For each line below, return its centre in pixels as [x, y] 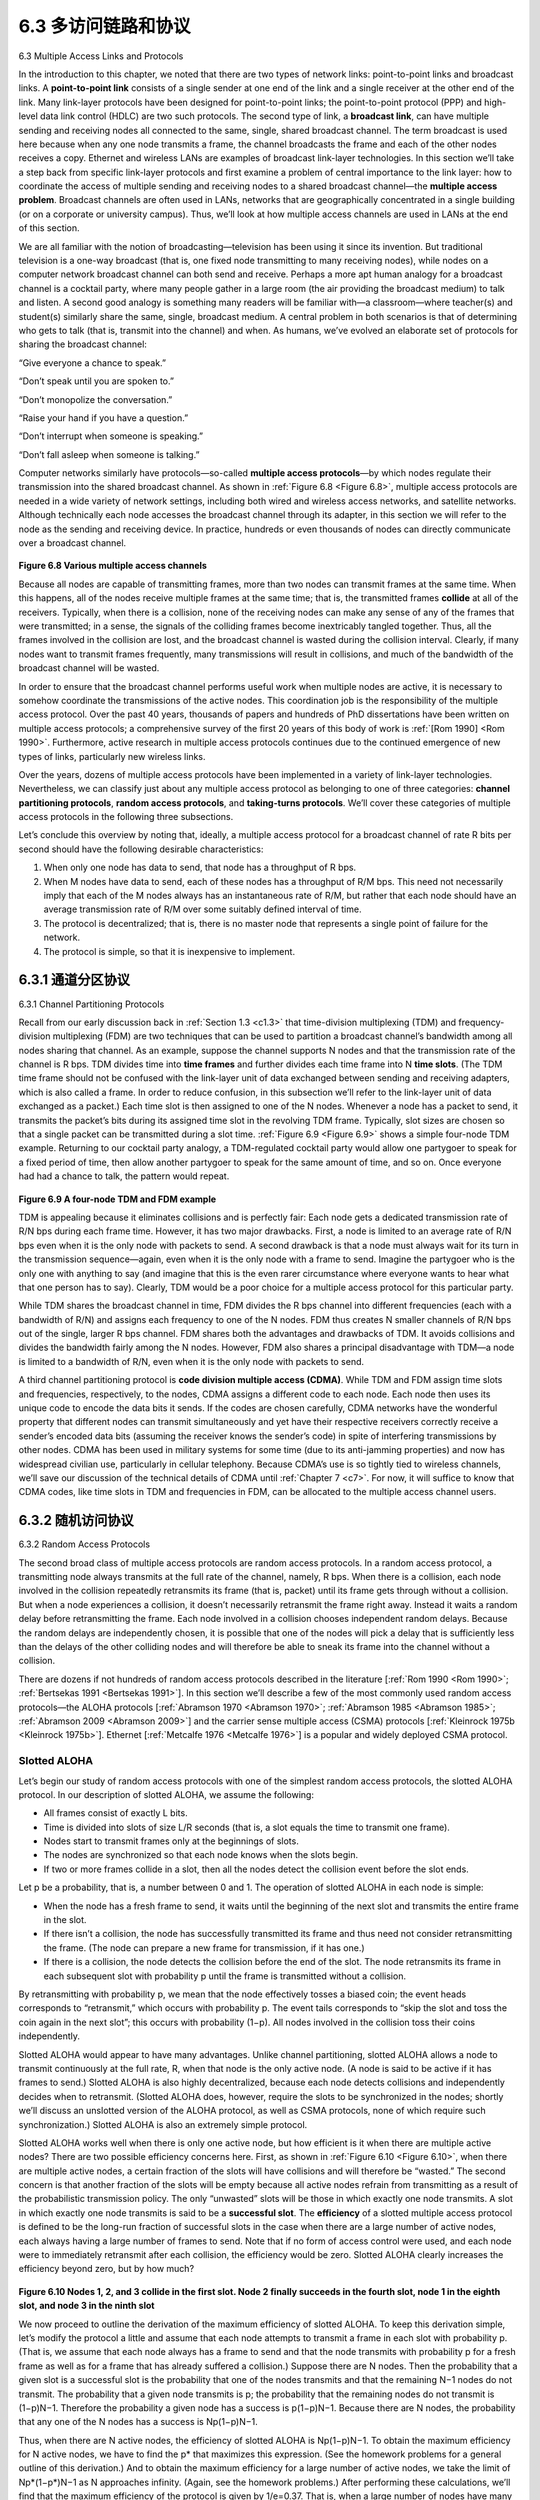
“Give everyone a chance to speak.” [92, 362]
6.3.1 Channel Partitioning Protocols [91, 1004]
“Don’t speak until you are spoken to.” [96, 381]
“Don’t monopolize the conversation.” [95, 399]
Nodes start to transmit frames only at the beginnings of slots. [171, 1841]
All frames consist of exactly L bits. [116, 1813]
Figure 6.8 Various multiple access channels [112, 566]
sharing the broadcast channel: [82, 344]
